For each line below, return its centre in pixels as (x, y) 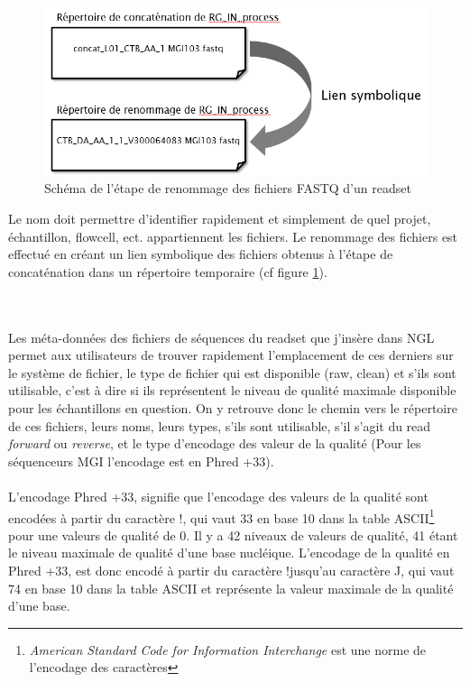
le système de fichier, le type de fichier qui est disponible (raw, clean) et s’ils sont (232, 372)
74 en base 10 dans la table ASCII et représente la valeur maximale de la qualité (231, 588)
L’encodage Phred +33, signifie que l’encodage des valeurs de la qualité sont (218, 496)
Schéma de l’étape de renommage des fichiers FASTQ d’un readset (228, 188)
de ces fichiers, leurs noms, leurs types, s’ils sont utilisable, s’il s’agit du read (220, 425)
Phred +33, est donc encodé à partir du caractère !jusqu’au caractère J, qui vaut (231, 570)
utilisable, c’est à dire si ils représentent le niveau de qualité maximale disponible (232, 390)
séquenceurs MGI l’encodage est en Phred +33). (141, 461)
